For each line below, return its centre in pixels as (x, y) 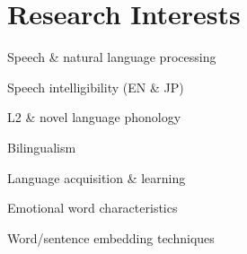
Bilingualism (42, 147)
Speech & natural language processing (112, 57)
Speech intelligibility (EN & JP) (96, 87)
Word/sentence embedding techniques (111, 237)
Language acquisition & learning (97, 177)
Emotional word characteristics (93, 208)
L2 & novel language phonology (94, 117)
